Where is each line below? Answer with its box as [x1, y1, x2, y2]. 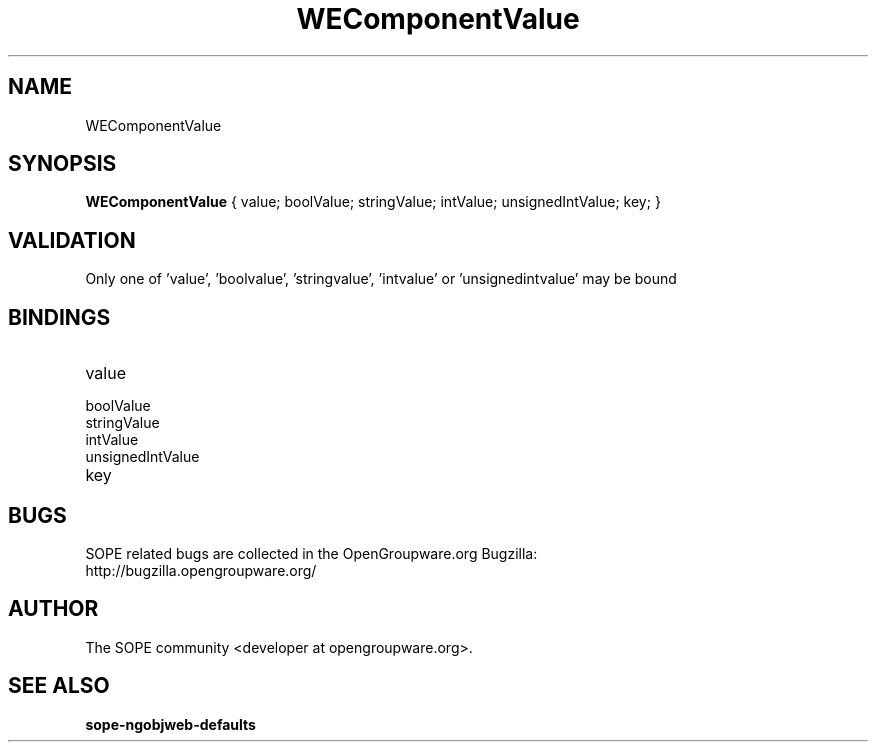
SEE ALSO [8, 673, 110, 699]
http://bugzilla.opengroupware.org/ [85, 561, 317, 579]
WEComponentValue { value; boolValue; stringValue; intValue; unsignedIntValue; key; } [85, 193, 661, 211]
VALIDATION [8, 227, 136, 253]
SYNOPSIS [8, 151, 117, 177]
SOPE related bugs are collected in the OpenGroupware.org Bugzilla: [85, 544, 538, 562]
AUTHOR [8, 596, 99, 622]
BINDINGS [8, 304, 111, 330]
